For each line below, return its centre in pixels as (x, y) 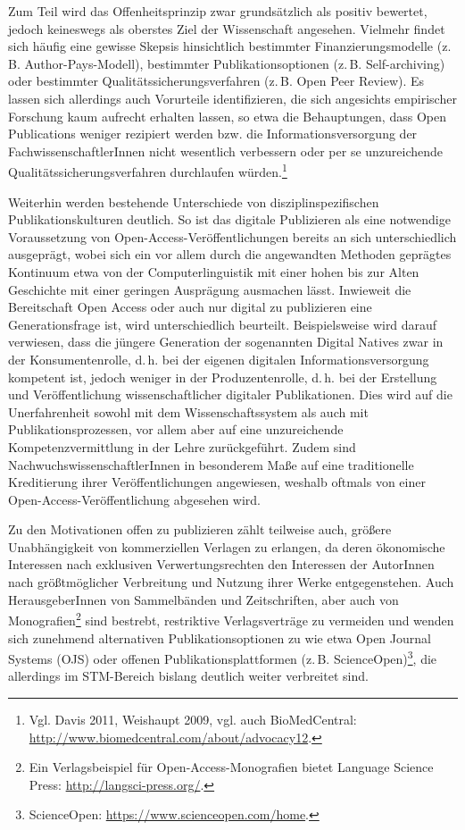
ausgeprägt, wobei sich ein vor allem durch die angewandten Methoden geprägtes (230, 254)
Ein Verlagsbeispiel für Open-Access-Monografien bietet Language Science (231, 767)
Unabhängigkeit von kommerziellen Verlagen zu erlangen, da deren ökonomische (227, 546)
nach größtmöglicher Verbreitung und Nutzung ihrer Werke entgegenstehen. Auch (231, 582)
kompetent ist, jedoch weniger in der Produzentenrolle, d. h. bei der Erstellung (223, 377)
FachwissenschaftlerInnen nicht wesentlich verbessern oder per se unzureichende (226, 151)
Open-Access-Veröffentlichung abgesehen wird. (135, 499)
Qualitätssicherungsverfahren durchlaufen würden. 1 (148, 170)
